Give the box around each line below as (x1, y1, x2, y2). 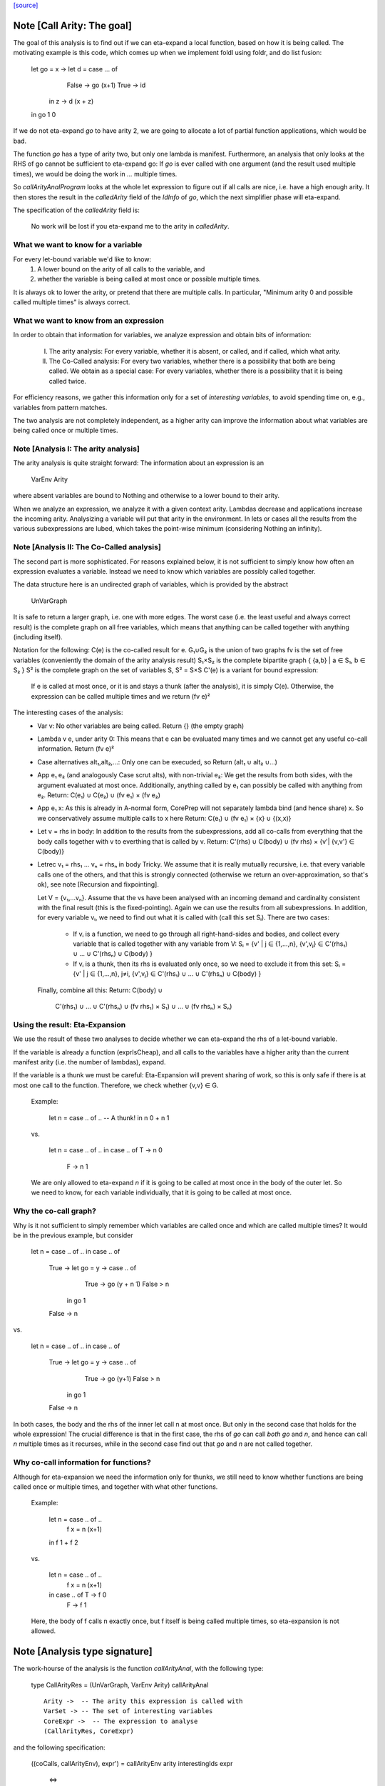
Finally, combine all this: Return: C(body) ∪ (37, 986, 163, 994)
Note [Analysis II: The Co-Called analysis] (13, 542, 162, 552)
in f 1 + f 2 (48, 1538, 78, 1547)
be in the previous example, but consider (13, 1231, 133, 1239)
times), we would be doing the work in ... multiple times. (13, 169, 178, 178)
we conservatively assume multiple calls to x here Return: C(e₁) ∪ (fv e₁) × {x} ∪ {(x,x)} (37, 814, 292, 822)
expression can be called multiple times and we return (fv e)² (31, 692, 210, 700)
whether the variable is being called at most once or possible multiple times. (37, 275, 262, 284)
